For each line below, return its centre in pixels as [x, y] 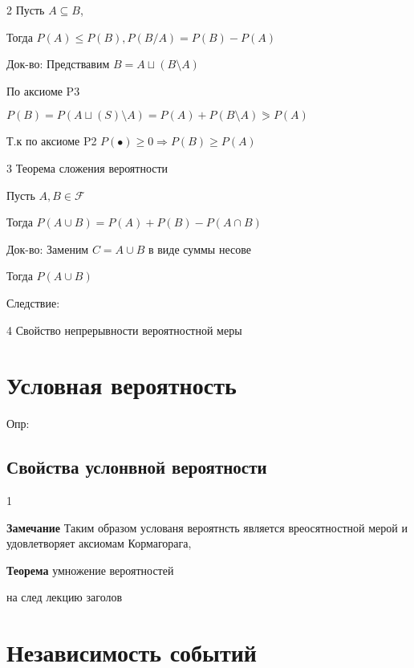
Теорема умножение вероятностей [90, 570]
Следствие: [33, 302]
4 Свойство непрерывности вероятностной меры [124, 330]
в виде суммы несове [199, 248]
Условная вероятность [122, 385]
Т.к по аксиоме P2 [52, 141]
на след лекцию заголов [65, 597]
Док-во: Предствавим [58, 64]
